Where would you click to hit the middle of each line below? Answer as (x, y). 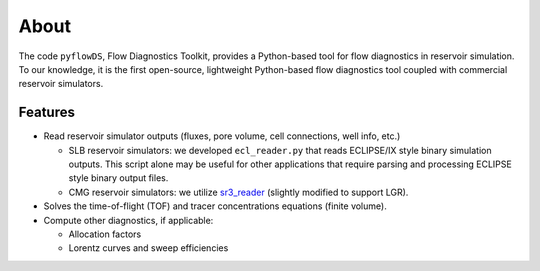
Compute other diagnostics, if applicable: (128, 220)
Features (46, 112)
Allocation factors (105, 234)
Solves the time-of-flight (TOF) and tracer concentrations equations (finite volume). (215, 206)
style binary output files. (118, 178)
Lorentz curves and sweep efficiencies (148, 248)
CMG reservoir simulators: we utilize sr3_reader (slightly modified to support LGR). (238, 192)
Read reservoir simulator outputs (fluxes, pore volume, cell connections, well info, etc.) (222, 136)
